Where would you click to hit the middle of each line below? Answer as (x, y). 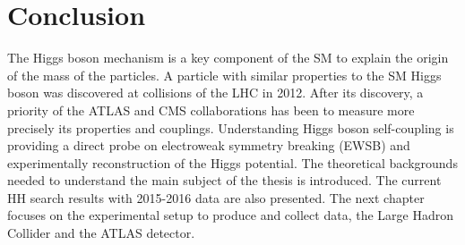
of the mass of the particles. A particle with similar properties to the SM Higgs (224, 75)
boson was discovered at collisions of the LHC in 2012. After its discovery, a (215, 93)
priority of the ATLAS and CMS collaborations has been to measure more (211, 110)
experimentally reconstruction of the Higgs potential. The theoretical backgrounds (232, 162)
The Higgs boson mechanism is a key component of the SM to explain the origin (228, 58)
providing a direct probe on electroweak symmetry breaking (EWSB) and (209, 145)
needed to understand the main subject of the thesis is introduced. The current (224, 180)
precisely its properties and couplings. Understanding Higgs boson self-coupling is (231, 127)
